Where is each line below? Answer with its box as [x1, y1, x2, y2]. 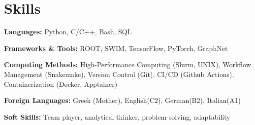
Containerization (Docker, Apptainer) [4, 78, 118, 89]
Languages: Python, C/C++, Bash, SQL [4, 26, 132, 37]
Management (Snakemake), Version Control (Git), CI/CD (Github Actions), [4, 69, 234, 79]
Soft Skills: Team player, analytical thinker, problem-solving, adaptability [4, 111, 230, 122]
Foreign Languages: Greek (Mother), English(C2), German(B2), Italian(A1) [4, 95, 241, 105]
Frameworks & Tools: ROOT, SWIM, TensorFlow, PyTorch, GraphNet [4, 43, 228, 53]
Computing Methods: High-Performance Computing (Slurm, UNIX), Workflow [4, 59, 251, 70]
